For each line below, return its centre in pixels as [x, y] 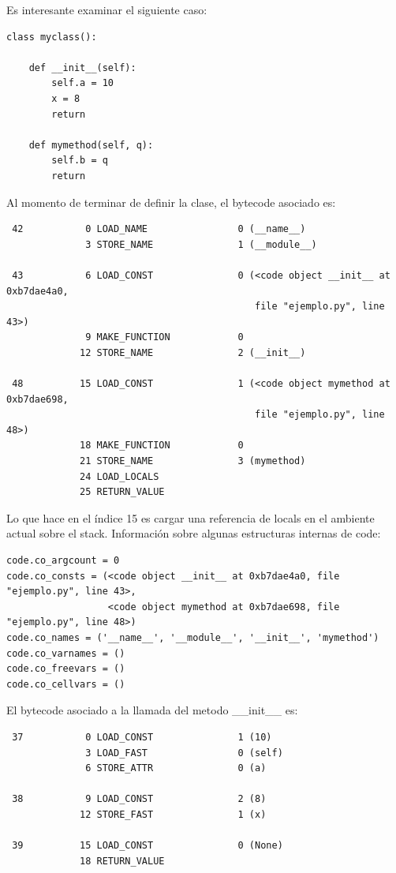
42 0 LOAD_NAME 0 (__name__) [159, 229]
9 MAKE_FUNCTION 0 [164, 337]
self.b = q [80, 161]
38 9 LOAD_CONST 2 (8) [139, 799]
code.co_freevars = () [66, 669]
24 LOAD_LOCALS [120, 476]
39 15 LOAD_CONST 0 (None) [148, 846]
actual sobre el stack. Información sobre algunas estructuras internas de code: [194, 533]
